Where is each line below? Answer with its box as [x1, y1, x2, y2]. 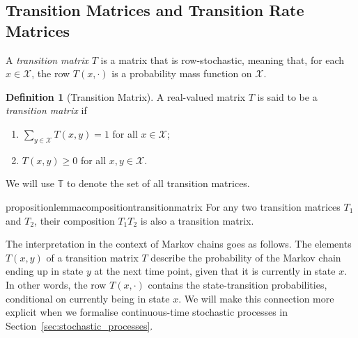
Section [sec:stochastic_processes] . [6, 318, 153, 332]
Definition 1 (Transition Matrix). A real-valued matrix [6, 89, 246, 104]
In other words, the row [6, 277, 107, 291]
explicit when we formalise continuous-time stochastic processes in [6, 305, 288, 319]
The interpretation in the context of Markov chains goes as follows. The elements [6, 236, 352, 251]
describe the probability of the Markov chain [150, 250, 341, 264]
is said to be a [257, 89, 318, 104]
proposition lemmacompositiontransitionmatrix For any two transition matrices [6, 199, 341, 214]
